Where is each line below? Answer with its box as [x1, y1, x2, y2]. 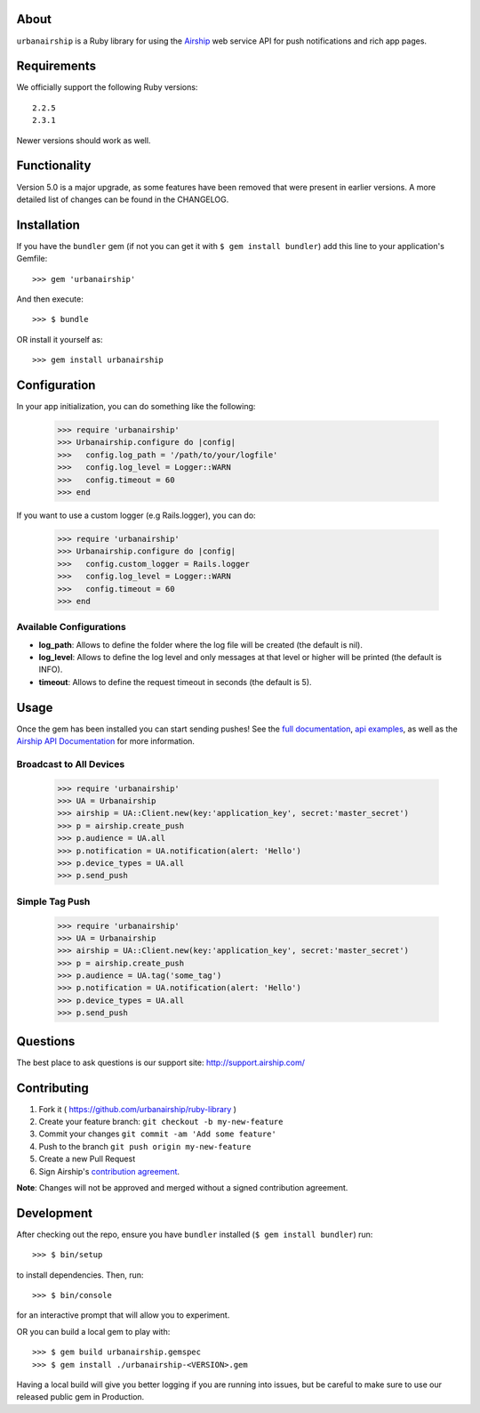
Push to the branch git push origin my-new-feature [38, 1141, 252, 1151]
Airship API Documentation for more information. [16, 736, 196, 747]
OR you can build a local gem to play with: [16, 1326, 171, 1336]
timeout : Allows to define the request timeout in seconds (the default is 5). [38, 676, 312, 687]
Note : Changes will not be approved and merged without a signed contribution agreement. [16, 1183, 348, 1193]
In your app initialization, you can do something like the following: [16, 401, 256, 412]
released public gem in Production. [16, 1392, 145, 1402]
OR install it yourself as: [16, 334, 103, 344]
